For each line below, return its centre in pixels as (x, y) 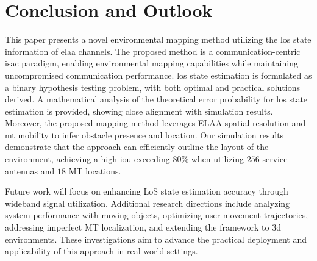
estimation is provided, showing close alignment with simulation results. (139, 111)
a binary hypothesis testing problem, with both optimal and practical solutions (152, 87)
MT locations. (95, 170)
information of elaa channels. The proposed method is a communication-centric (153, 51)
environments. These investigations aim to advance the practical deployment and (156, 239)
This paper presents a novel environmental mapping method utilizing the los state (158, 39)
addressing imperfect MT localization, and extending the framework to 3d (143, 227)
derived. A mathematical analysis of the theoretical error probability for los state (156, 99)
